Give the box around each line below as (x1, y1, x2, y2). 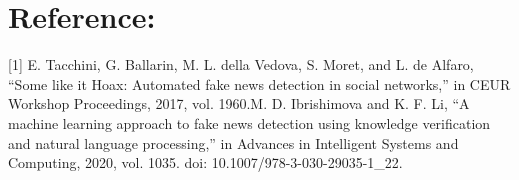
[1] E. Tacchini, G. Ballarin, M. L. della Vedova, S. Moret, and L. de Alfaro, (8, 54, 474, 75)
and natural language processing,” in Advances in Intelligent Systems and (8, 132, 459, 153)
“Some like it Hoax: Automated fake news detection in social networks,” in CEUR (8, 73, 511, 94)
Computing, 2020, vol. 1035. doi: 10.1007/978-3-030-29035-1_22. (8, 152, 403, 173)
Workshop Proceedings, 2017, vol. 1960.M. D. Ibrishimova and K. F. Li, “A (8, 93, 470, 114)
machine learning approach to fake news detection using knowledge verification (8, 112, 491, 133)
